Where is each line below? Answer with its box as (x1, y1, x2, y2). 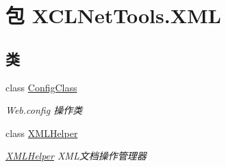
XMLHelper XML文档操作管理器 (5, 149, 147, 163)
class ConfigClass (5, 80, 77, 94)
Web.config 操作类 (5, 103, 83, 117)
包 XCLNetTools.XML (5, 1, 221, 29)
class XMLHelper (5, 125, 78, 140)
